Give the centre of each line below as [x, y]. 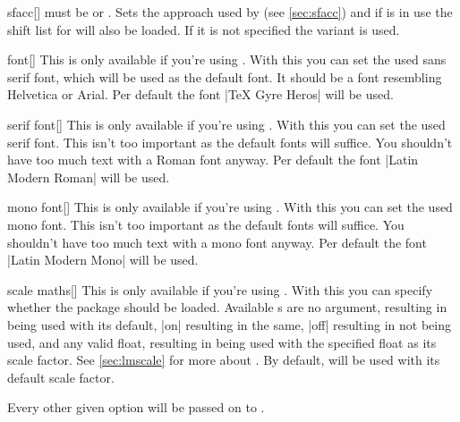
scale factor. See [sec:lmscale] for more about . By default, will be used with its [224, 360]
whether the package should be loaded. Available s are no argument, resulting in [227, 307]
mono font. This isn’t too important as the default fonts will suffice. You [206, 224]
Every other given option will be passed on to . [136, 407]
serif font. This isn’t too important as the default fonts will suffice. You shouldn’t [230, 142]
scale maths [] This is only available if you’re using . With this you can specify [220, 289]
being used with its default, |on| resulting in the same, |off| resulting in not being [229, 324]
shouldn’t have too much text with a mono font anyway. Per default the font [217, 242]
